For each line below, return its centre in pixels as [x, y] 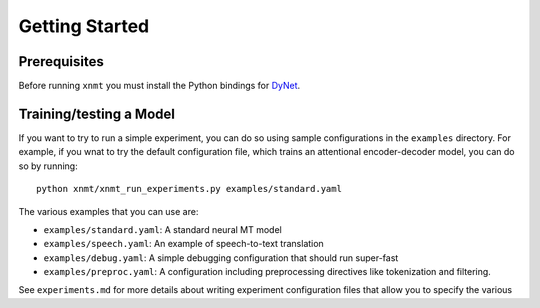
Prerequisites [61, 61]
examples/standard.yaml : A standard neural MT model [162, 229]
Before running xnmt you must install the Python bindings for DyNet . [159, 86]
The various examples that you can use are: [108, 211]
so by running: [48, 166]
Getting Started [84, 26]
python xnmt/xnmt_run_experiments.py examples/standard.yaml [189, 189]
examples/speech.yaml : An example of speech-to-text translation [183, 244]
